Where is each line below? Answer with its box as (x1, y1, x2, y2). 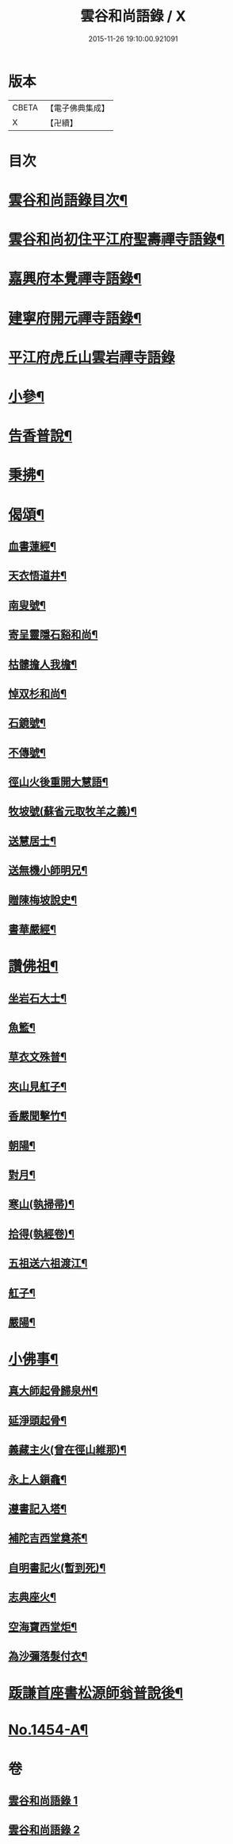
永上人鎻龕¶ (8, 1473, 67, 1486)
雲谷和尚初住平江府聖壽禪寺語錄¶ (8, 231, 225, 248)
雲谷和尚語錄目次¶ (8, 191, 128, 210)
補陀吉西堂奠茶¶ (8, 1531, 88, 1545)
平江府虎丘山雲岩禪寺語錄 (8, 348, 176, 366)
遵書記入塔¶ (8, 1502, 67, 1516)
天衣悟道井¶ (8, 569, 67, 583)
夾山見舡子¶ (8, 1080, 67, 1093)
